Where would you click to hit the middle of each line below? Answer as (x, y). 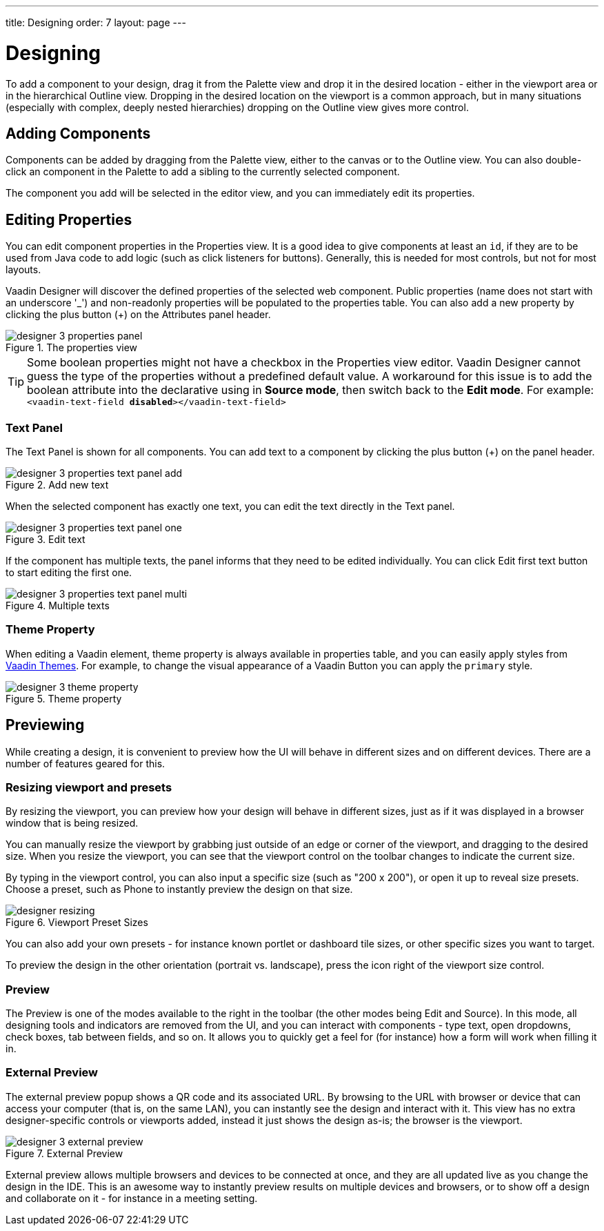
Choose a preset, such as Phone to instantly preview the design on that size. (179, 889)
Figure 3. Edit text (46, 539)
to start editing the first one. (69, 572)
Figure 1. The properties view (72, 348)
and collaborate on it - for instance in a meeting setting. (132, 1198)
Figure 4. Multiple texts (58, 605)
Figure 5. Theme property (64, 698)
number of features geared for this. (85, 763)
